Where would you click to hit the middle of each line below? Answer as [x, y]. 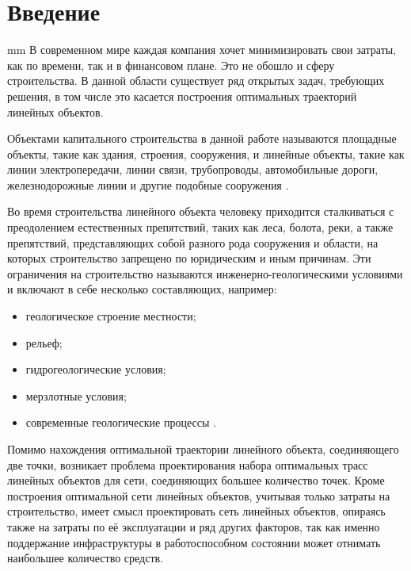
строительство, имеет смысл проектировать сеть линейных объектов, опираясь [196, 511]
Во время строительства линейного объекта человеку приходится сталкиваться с [201, 211]
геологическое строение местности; [111, 316]
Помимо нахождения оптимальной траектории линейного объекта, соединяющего [203, 449]
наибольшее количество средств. [86, 558]
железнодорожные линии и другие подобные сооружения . [148, 184]
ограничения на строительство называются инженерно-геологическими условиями [205, 273]
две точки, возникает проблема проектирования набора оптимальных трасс [188, 464]
